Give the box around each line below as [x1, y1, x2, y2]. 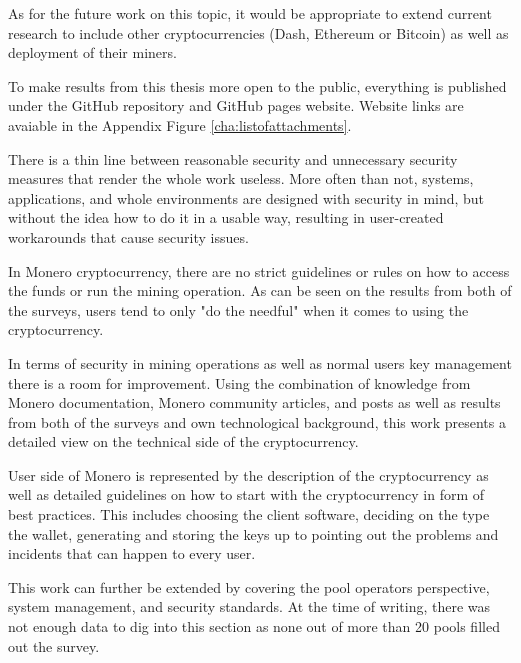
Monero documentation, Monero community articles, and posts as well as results [8, 392, 501, 413]
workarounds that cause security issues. [8, 226, 249, 247]
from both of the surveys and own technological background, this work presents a [8, 411, 506, 432]
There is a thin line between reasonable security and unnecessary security [8, 148, 458, 169]
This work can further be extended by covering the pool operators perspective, [8, 576, 490, 597]
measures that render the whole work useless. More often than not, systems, [8, 168, 474, 189]
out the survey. [8, 635, 100, 656]
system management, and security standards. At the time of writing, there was [8, 596, 491, 617]
